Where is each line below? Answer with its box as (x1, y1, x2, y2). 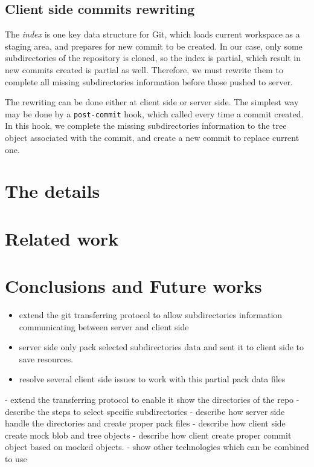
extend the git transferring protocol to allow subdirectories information (19, 309, 283, 321)
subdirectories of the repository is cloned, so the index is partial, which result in (5, 51, 301, 64)
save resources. (19, 352, 74, 365)
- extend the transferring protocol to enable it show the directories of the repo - (5, 393, 300, 406)
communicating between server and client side (19, 320, 189, 333)
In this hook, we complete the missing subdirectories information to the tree (5, 119, 287, 132)
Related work (5, 226, 119, 250)
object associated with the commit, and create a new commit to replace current (5, 131, 300, 144)
